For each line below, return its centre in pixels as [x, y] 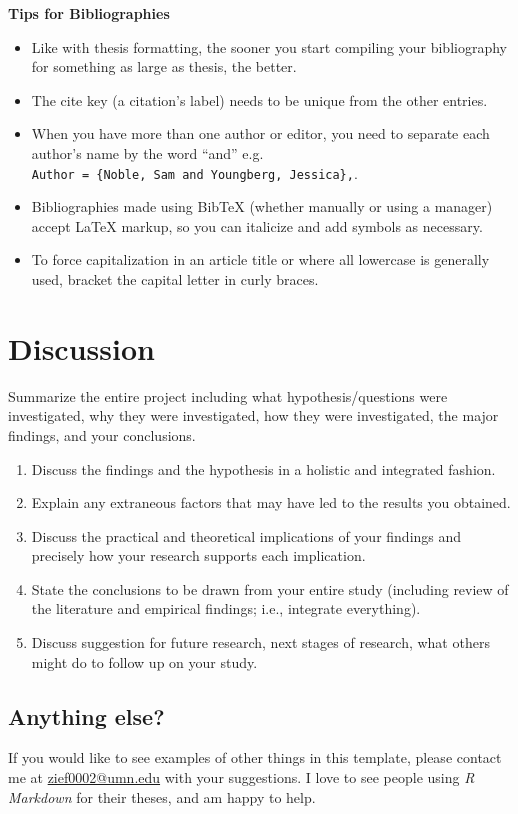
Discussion [81, 347]
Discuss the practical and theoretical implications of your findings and [246, 535]
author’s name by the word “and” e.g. [147, 152]
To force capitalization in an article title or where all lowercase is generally [260, 259]
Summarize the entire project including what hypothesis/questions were [228, 395]
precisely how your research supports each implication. [198, 555]
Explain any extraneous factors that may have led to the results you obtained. [271, 502]
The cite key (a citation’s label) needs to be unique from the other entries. [259, 99]
